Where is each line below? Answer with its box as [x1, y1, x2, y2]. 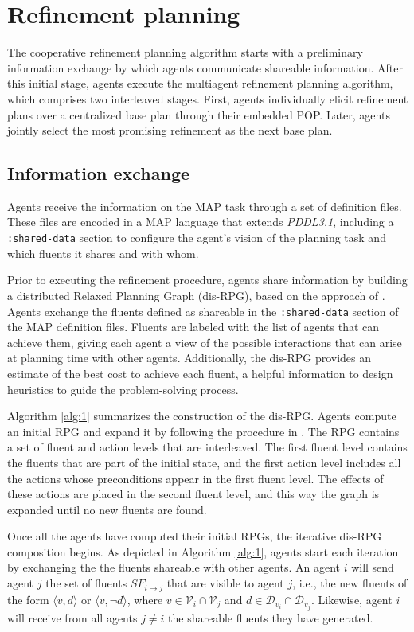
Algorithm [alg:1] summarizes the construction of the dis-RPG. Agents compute [7, 408, 396, 424]
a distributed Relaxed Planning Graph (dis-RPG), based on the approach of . [7, 287, 385, 303]
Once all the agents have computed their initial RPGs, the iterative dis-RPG [7, 528, 382, 544]
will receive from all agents [7, 609, 138, 626]
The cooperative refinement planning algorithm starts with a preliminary [7, 44, 363, 60]
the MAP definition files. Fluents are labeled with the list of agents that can [7, 318, 380, 335]
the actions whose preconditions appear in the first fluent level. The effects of [7, 470, 384, 486]
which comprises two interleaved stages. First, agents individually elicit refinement [7, 90, 408, 107]
